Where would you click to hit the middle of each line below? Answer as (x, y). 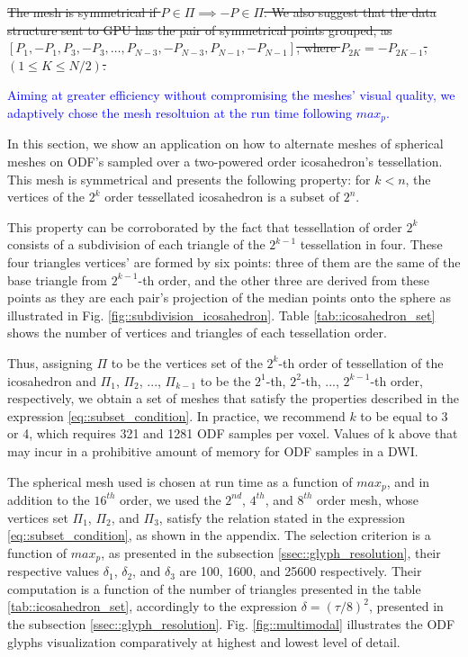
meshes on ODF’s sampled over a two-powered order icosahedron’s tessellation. (225, 162)
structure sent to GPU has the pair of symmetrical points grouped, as (200, 29)
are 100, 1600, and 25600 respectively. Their (301, 571)
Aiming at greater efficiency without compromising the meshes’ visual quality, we (231, 95)
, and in (408, 481)
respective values (54, 571)
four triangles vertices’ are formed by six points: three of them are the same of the (234, 261)
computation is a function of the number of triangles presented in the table (214, 588)
